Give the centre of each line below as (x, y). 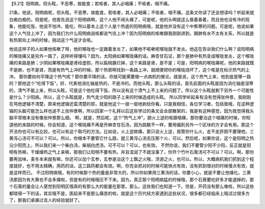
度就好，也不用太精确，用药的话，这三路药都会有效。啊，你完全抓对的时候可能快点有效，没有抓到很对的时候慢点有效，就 (132, 166)
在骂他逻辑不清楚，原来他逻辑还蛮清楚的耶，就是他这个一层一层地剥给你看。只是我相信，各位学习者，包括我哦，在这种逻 (132, 104)
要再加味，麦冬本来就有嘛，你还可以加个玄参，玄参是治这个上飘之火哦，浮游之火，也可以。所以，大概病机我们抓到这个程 (132, 159)
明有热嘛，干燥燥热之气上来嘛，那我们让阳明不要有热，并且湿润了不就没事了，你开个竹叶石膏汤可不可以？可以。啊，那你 (132, 152)
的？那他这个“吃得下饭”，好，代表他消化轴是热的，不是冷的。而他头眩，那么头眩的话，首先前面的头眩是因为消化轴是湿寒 (131, 83)
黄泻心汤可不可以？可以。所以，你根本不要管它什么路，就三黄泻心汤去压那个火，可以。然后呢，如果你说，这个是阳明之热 (132, 138)
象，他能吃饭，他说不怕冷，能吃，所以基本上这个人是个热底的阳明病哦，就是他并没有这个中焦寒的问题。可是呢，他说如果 (132, 26)
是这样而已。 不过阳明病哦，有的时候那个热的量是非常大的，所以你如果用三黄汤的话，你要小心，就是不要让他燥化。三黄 (130, 173)
